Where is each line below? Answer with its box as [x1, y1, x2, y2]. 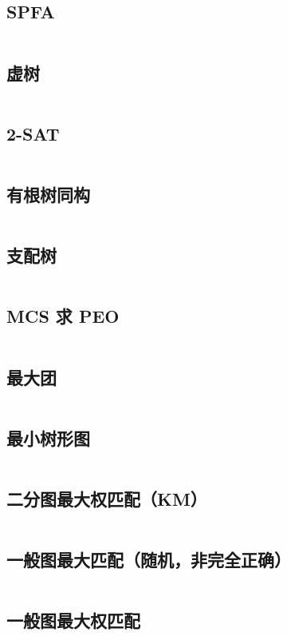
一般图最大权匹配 [6, 608, 140, 633]
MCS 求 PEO [6, 304, 120, 328]
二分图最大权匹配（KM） [6, 487, 207, 511]
